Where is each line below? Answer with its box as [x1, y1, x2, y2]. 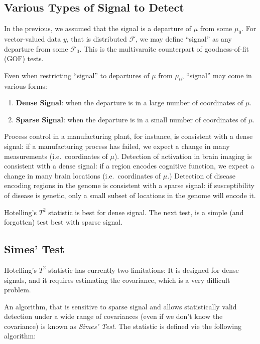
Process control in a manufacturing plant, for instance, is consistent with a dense [4, 131, 253, 141]
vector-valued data [4, 34, 61, 44]
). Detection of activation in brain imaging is [114, 150, 252, 161]
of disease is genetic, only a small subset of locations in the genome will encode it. [4, 190, 256, 200]
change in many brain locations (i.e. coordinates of [4, 170, 161, 181]
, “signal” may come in [182, 70, 252, 80]
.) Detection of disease [167, 170, 235, 181]
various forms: [4, 80, 47, 91]
